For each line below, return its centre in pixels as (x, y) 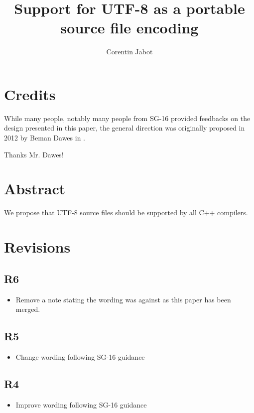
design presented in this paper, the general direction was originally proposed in (125, 128)
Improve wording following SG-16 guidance (81, 404)
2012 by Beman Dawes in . (45, 138)
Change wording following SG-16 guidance (80, 356)
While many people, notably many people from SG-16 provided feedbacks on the (127, 118)
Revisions (37, 247)
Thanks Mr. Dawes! (34, 154)
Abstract (35, 189)
